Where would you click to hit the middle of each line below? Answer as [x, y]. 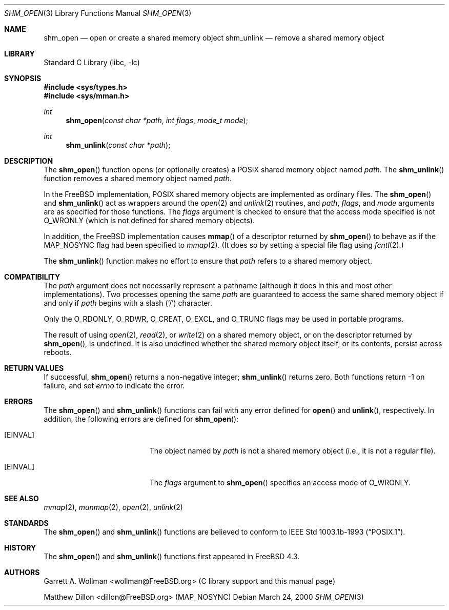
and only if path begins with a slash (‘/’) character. [128, 303]
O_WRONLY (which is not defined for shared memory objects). [149, 220]
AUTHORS [22, 572]
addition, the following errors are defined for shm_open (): [141, 419]
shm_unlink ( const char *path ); [118, 145]
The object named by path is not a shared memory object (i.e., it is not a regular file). [292, 451]
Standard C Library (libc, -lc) [92, 62]
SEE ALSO [22, 498]
